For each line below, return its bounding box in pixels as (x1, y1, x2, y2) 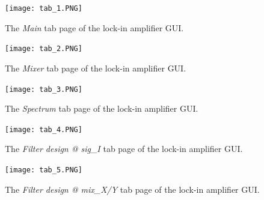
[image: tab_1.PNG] (5, 4, 82, 13)
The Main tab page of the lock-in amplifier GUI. (5, 21, 184, 34)
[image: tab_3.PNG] (5, 85, 82, 94)
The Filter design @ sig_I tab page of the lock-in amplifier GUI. (5, 142, 243, 155)
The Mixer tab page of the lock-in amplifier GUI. (5, 61, 186, 74)
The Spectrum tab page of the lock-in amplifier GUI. (5, 102, 198, 115)
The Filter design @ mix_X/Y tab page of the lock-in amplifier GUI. (5, 183, 260, 195)
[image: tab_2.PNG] (5, 44, 82, 53)
